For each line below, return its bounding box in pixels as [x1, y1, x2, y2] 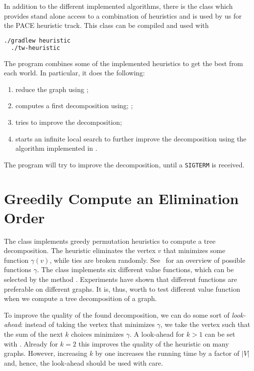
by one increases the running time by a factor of [95, 348, 240, 358]
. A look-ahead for [130, 329, 185, 339]
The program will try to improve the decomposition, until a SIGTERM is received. [4, 159, 245, 169]
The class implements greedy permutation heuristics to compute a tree [4, 235, 216, 246]
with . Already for [4, 338, 58, 348]
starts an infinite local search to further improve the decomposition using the [15, 133, 247, 143]
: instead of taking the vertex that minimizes [21, 319, 155, 329]
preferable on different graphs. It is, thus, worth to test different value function [4, 283, 240, 294]
